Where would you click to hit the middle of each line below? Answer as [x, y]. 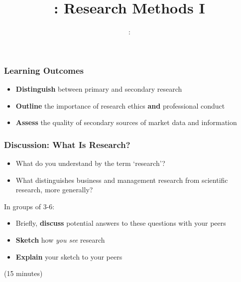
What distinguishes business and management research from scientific [122, 180]
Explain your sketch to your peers [69, 256]
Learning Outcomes [44, 70]
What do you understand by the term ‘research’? [90, 163]
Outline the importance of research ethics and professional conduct [120, 105]
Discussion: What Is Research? [67, 144]
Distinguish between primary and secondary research [99, 89]
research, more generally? [54, 190]
